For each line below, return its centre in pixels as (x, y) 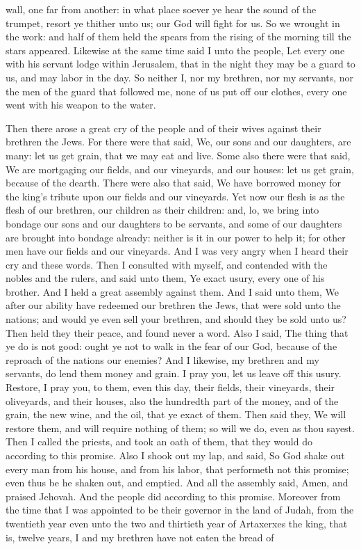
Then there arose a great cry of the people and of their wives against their (163, 128)
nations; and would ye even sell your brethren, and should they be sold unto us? (176, 319)
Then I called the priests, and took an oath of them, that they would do (159, 441)
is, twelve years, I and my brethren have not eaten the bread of (140, 537)
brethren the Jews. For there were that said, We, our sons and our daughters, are (178, 142)
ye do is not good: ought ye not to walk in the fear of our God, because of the (171, 346)
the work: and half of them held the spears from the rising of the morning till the (178, 37)
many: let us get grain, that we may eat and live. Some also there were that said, (178, 155)
